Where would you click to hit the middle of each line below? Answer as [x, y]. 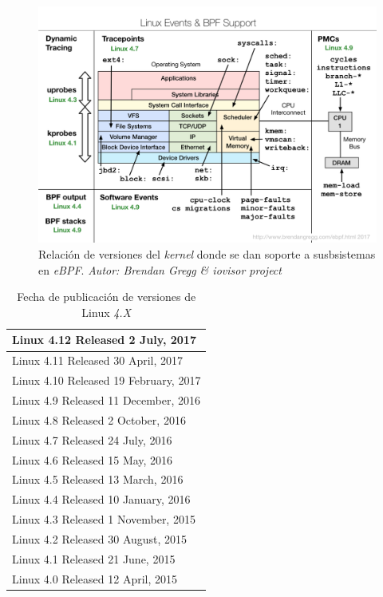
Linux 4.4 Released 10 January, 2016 [101, 499]
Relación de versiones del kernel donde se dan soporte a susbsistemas [207, 254]
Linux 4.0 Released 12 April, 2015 [95, 578]
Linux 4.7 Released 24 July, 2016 [92, 439]
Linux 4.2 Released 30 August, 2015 [100, 538]
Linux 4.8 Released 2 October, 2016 [99, 419]
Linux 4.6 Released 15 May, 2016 [93, 459]
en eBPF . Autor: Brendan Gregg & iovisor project [160, 269]
